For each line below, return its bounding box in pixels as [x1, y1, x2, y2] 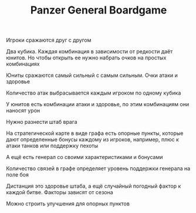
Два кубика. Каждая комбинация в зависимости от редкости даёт [6, 48, 173, 55]
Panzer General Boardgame [30, 4, 167, 17]
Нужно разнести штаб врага [6, 119, 77, 126]
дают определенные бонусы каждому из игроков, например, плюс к [6, 136, 179, 143]
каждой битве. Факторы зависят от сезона [6, 189, 113, 196]
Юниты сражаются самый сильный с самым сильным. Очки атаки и [6, 72, 178, 79]
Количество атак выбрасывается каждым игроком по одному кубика [6, 89, 181, 97]
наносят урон [6, 107, 40, 114]
